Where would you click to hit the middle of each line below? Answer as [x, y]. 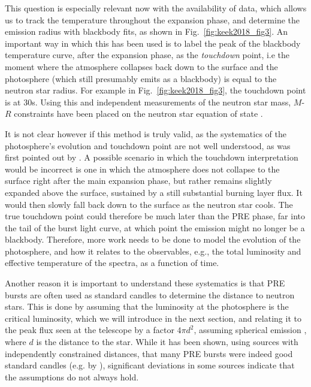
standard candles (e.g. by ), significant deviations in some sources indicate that [150, 365]
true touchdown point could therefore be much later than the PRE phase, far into [155, 216]
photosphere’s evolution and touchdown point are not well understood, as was [148, 145]
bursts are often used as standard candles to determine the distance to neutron [150, 294]
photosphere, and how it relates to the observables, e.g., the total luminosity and [153, 251]
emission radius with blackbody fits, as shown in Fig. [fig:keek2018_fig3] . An [147, 31]
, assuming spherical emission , [250, 330]
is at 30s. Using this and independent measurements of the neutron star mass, [148, 102]
